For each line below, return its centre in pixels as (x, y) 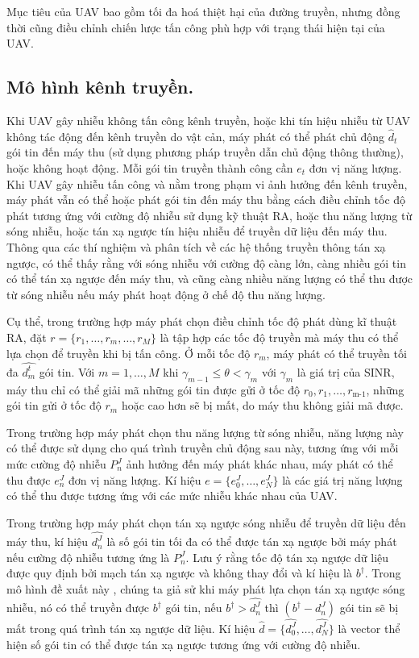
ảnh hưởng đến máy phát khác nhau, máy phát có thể (259, 464)
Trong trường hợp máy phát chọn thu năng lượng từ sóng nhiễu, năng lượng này (205, 432)
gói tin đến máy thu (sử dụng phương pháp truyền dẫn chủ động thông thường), (205, 152)
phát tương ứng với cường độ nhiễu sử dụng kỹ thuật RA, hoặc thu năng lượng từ (209, 215)
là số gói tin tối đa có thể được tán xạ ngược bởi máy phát (252, 541)
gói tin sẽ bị (369, 608)
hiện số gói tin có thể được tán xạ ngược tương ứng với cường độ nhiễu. (184, 644)
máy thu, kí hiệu (48, 541)
